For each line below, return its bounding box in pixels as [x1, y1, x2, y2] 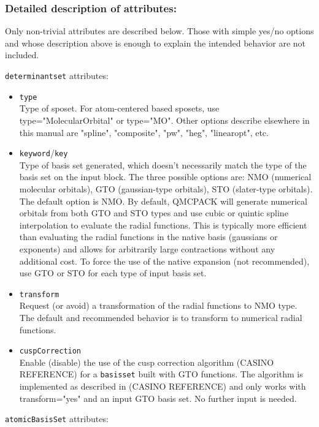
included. [5, 48, 39, 61]
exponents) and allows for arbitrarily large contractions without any [19, 242, 275, 255]
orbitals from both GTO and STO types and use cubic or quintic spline [19, 206, 288, 219]
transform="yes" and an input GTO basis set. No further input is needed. [19, 391, 297, 404]
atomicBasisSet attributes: [5, 412, 109, 425]
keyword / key [19, 146, 68, 159]
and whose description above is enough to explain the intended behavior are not [5, 36, 306, 49]
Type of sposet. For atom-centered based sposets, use [19, 102, 220, 115]
